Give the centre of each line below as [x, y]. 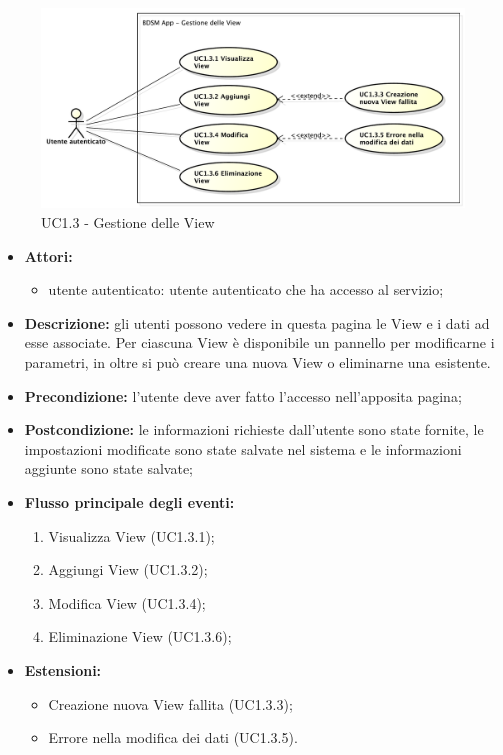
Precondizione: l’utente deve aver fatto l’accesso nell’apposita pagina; [243, 395]
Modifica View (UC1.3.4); [127, 602]
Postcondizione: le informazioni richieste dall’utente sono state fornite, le [254, 429]
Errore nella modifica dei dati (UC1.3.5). [173, 737]
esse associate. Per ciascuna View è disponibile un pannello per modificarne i [259, 342]
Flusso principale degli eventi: [129, 501]
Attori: [48, 255]
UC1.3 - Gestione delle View [128, 222]
